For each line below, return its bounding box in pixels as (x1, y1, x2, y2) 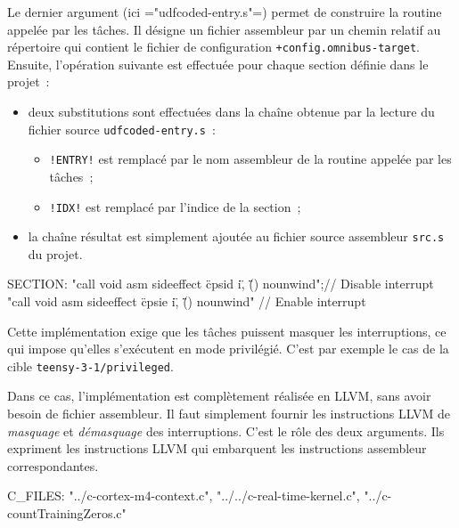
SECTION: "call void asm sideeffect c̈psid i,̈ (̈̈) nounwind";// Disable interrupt (7, 274, 434, 293)
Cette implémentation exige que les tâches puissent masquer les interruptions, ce (7, 321, 447, 340)
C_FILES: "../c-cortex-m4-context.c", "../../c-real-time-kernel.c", (7, 486, 360, 505)
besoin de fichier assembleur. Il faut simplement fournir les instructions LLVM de (7, 404, 450, 423)
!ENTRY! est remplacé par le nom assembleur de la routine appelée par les (49, 150, 452, 168)
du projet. (28, 244, 83, 263)
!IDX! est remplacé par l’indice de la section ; (49, 197, 301, 215)
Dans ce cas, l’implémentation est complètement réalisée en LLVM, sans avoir (7, 386, 431, 405)
